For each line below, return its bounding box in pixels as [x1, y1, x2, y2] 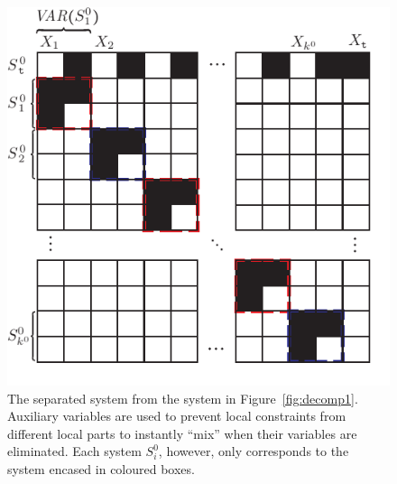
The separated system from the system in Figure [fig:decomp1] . [7, 388, 358, 407]
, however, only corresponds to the [158, 442, 349, 461]
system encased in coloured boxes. [7, 459, 195, 478]
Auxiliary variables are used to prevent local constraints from [7, 406, 346, 425]
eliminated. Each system [7, 442, 142, 461]
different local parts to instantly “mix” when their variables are [7, 423, 357, 442]
